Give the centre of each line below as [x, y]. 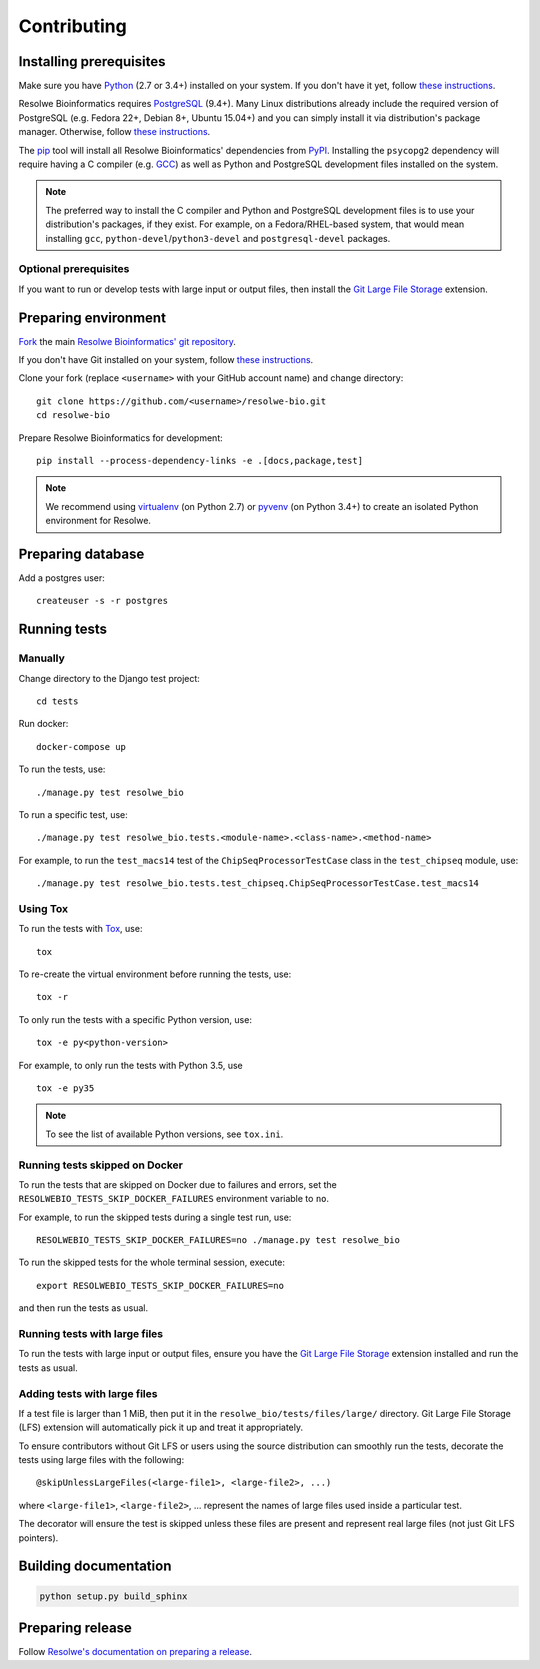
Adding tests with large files [88, 1393]
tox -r [52, 997]
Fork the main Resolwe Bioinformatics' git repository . [127, 341]
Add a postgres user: [61, 578]
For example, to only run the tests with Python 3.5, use [131, 1065]
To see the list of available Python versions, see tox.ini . [164, 1134]
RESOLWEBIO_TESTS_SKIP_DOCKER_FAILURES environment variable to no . [174, 1199]
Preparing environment [92, 317]
